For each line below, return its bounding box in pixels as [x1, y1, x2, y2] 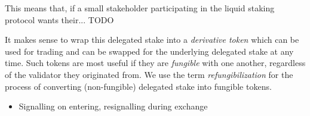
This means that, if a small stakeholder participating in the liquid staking [5, 2, 275, 14]
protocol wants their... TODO [5, 13, 114, 26]
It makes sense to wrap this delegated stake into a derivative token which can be [5, 33, 299, 46]
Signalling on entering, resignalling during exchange [19, 100, 208, 112]
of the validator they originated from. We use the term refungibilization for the [5, 68, 293, 80]
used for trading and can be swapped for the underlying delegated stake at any [5, 45, 294, 57]
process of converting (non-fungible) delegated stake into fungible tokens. [5, 80, 272, 92]
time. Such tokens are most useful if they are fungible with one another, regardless [5, 57, 306, 69]
